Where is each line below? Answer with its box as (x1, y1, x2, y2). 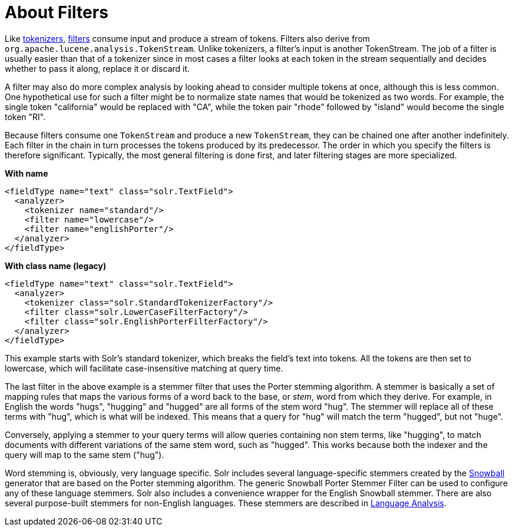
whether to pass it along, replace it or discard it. (5, 63, 190, 74)
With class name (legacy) (5, 260, 107, 271)
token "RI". (5, 111, 46, 122)
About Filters (5, 2, 108, 22)
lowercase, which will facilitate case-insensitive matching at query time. (5, 363, 283, 373)
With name (5, 168, 48, 178)
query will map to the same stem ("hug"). (5, 449, 164, 460)
